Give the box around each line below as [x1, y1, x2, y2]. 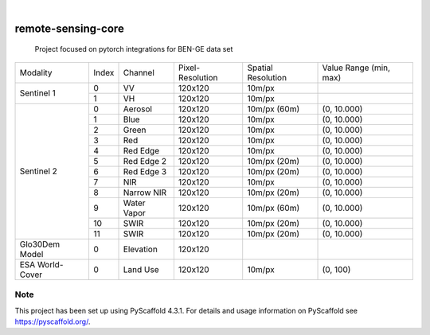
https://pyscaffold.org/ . [14, 317, 91, 326]
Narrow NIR [123, 187, 167, 198]
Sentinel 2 [19, 166, 57, 177]
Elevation [123, 243, 158, 255]
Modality [19, 67, 53, 78]
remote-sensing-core [14, 21, 125, 35]
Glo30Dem [19, 239, 61, 250]
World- [37, 259, 64, 270]
